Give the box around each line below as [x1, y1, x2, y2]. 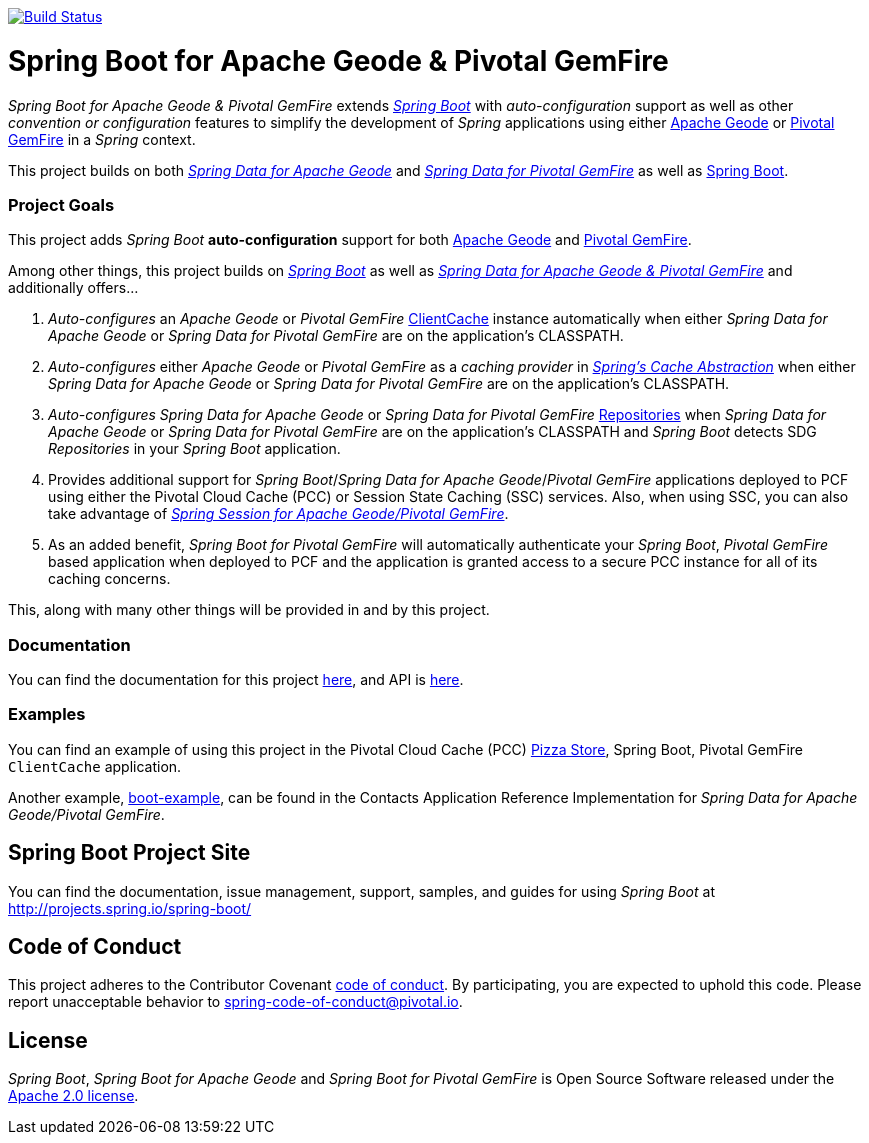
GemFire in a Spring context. [8, 130, 196, 148]
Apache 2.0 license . [8, 1087, 139, 1105]
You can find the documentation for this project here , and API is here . [8, 671, 464, 688]
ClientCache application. [8, 757, 182, 775]
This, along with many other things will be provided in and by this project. [8, 601, 490, 619]
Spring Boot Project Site [8, 840, 251, 866]
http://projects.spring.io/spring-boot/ [8, 899, 252, 917]
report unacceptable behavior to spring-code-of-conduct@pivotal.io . [8, 993, 463, 1011]
